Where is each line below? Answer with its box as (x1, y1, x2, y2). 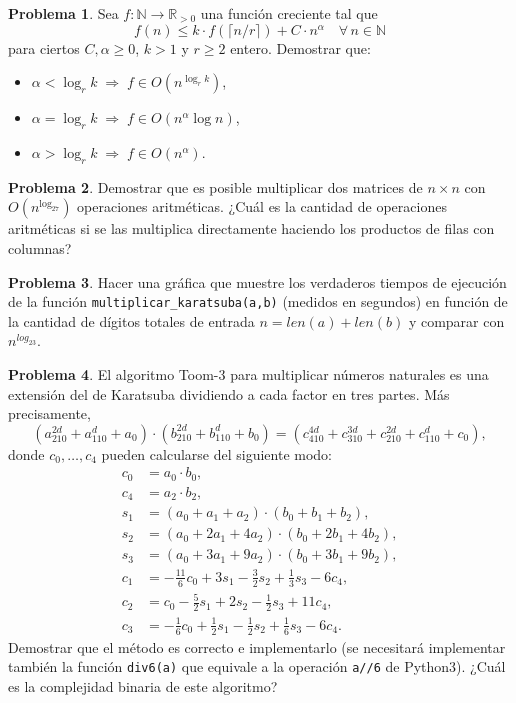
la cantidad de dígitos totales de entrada (8, 310, 255, 331)
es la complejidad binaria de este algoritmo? (8, 675, 278, 696)
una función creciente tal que (200, 3, 378, 23)
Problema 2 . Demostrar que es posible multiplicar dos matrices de (8, 176, 423, 197)
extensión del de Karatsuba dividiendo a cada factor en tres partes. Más (8, 383, 450, 404)
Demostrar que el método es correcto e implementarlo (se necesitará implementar (8, 636, 506, 657)
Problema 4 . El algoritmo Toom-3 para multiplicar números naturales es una (8, 364, 489, 384)
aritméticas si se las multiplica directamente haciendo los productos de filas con (8, 218, 495, 239)
